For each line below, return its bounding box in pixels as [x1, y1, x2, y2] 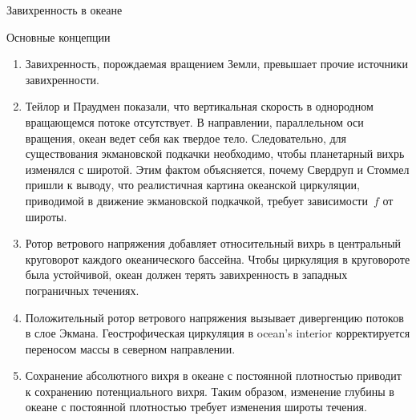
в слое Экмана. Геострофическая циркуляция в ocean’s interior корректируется [25, 325, 410, 341]
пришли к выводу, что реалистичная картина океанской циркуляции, [25, 176, 360, 193]
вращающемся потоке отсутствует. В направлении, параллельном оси [25, 113, 364, 130]
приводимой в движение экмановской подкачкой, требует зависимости [25, 192, 368, 208]
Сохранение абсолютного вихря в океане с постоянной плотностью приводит [25, 367, 402, 384]
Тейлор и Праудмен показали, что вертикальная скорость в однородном [25, 98, 374, 115]
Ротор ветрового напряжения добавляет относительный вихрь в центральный [25, 235, 402, 252]
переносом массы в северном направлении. [25, 340, 236, 357]
